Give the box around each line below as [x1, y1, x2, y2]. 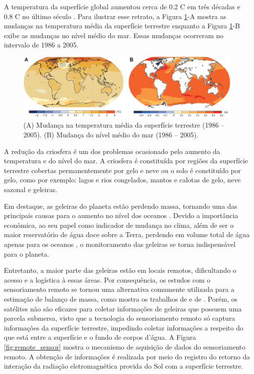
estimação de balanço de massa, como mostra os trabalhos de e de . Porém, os [4, 293, 237, 304]
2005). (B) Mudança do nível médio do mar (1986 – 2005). [23, 130, 199, 140]
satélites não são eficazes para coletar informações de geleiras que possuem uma [4, 303, 242, 313]
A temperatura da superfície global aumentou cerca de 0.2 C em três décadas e [4, 1, 240, 11]
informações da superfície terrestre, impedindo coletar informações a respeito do [4, 322, 243, 332]
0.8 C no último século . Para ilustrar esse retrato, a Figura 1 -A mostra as [4, 11, 226, 21]
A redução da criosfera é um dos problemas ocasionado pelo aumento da [4, 146, 220, 156]
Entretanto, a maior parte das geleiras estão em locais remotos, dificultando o [4, 265, 236, 275]
